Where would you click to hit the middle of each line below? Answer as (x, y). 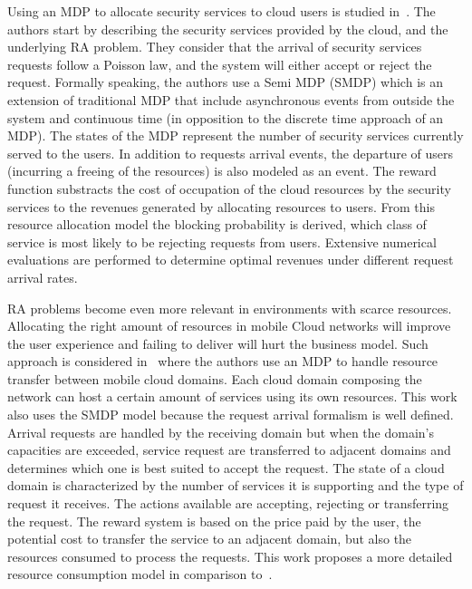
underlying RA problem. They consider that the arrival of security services (215, 47)
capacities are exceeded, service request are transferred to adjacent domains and (229, 450)
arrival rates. (43, 277)
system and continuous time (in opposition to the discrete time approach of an (226, 117)
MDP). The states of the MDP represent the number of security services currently (236, 135)
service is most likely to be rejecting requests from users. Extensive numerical (222, 241)
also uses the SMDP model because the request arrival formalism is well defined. (231, 415)
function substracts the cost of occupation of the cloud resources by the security (229, 188)
